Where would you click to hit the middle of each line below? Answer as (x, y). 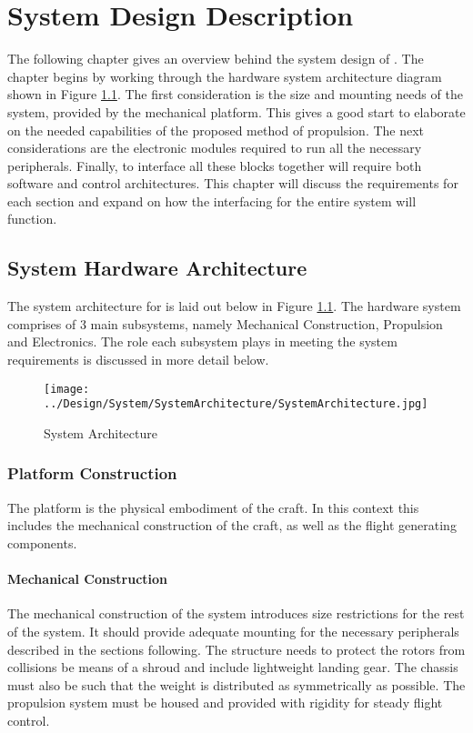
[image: (67, 389)
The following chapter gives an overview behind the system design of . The (216, 59)
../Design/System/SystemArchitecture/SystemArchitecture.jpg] (236, 404)
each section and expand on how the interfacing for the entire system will (212, 201)
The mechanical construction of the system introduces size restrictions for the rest (236, 613)
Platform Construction (92, 473)
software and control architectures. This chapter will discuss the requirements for (233, 183)
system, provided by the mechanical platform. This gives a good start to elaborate (236, 111)
